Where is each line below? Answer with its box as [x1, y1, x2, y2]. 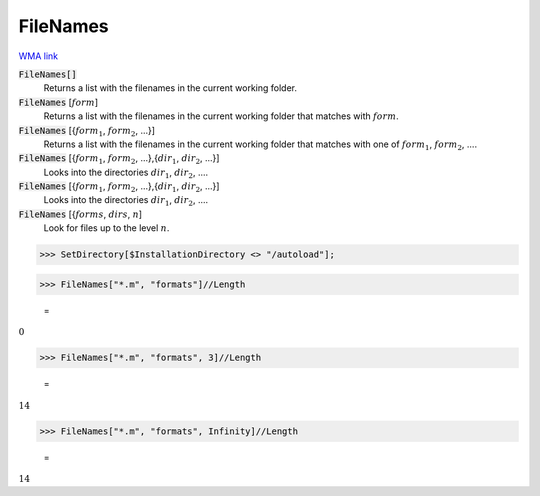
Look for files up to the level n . [43, 222, 170, 234]
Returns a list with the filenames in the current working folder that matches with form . [43, 110, 399, 122]
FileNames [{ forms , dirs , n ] [18, 208, 143, 220]
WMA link [18, 50, 59, 62]
